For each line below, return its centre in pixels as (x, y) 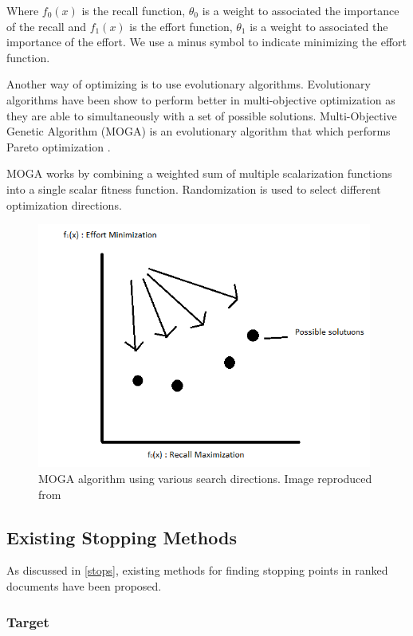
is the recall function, (134, 10)
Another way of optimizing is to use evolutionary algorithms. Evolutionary (189, 84)
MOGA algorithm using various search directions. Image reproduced (205, 479)
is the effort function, (181, 26)
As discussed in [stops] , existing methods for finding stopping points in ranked (197, 570)
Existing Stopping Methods (122, 537)
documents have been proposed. (84, 586)
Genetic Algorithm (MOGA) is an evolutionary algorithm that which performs (199, 131)
